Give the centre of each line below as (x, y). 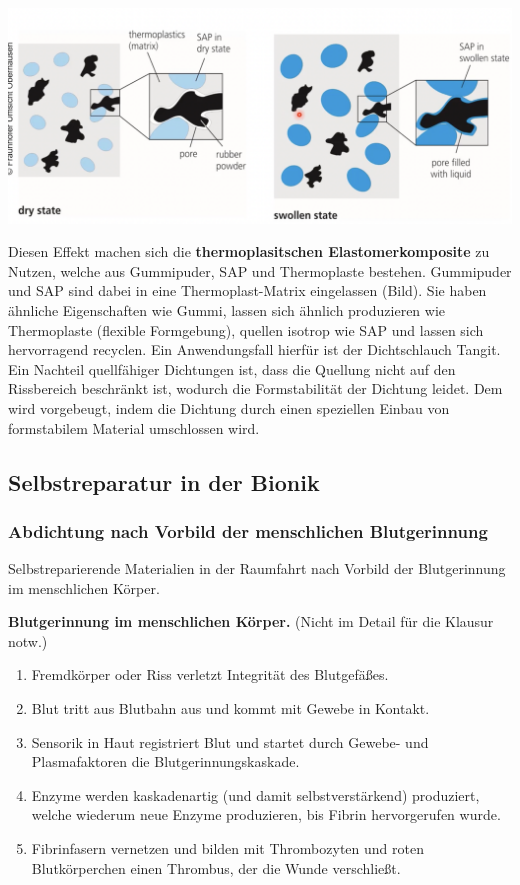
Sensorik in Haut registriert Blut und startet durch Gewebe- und (230, 741)
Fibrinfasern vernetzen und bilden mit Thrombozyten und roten (227, 848)
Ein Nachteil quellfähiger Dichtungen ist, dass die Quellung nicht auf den (232, 368)
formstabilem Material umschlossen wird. (134, 427)
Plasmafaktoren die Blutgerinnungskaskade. (165, 761)
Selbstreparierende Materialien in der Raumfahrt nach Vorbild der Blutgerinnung (257, 568)
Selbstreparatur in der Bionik (164, 481)
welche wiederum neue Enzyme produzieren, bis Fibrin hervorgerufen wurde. (266, 814)
